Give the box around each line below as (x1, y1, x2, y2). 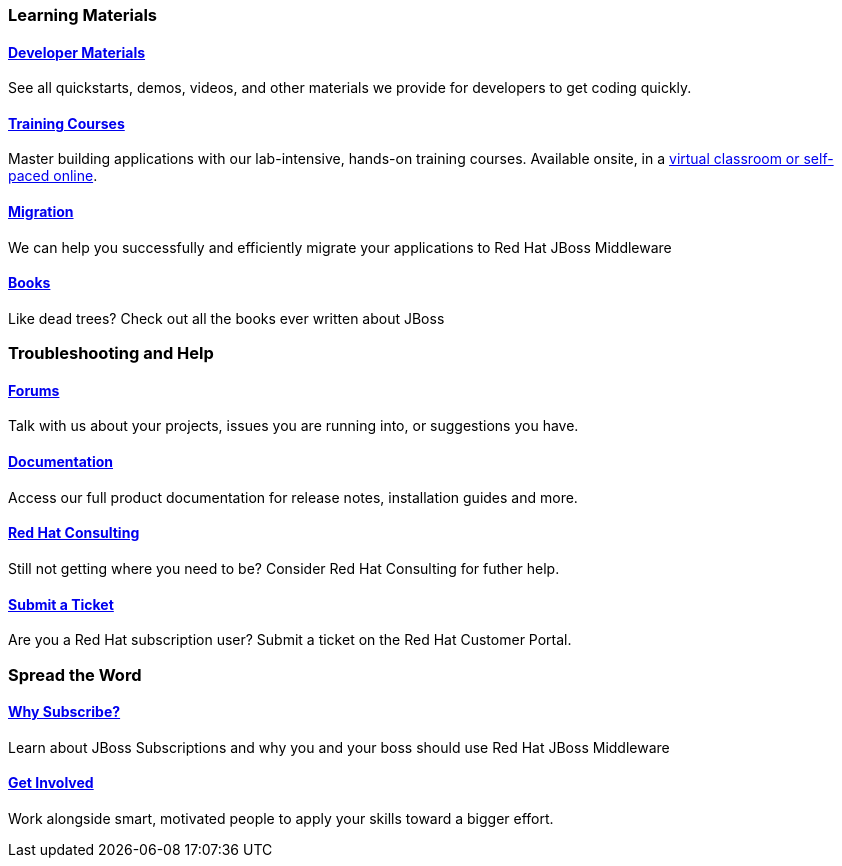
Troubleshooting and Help (8, 343, 214, 364)
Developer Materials (8, 43, 146, 61)
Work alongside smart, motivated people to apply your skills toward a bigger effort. (8, 809, 554, 827)
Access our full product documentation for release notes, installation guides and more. (8, 488, 578, 506)
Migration (8, 203, 74, 221)
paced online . (8, 167, 98, 185)
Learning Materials (8, 5, 158, 25)
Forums (8, 381, 60, 399)
